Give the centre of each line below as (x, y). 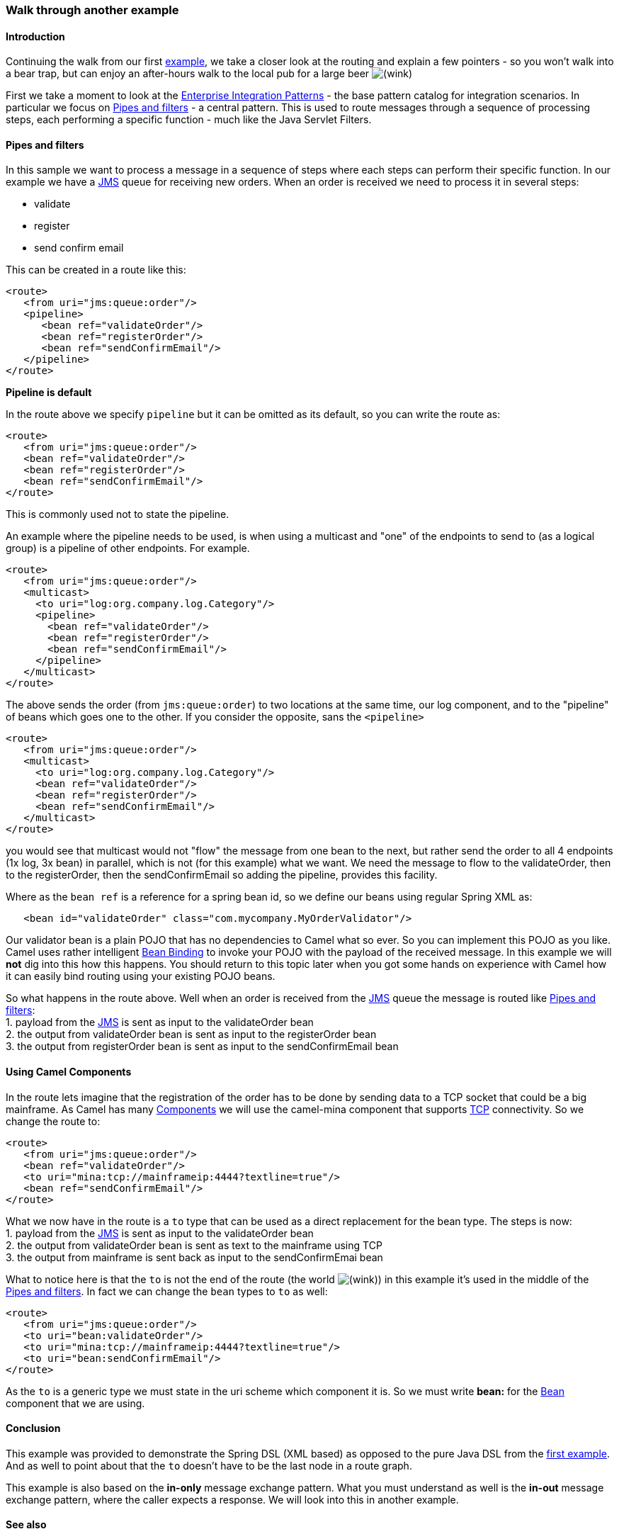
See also (26, 1525)
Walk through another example (92, 10)
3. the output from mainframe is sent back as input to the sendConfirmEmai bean (194, 1257)
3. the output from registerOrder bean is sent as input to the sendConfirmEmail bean (202, 1047)
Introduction (35, 36)
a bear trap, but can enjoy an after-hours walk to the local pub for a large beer (188, 74)
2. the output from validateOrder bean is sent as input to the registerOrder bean (191, 1034)
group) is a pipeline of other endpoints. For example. (128, 548)
